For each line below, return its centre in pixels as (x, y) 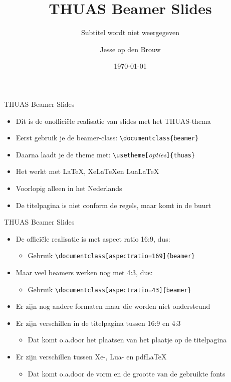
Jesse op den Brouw (130, 49)
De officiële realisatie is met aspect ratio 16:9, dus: (93, 238)
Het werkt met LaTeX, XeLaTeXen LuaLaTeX (87, 171)
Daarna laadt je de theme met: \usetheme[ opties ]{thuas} (105, 154)
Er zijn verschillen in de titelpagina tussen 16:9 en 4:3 (98, 323)
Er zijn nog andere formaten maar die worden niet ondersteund (113, 306)
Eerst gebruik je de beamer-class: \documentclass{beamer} (107, 138)
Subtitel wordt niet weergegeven (130, 32)
